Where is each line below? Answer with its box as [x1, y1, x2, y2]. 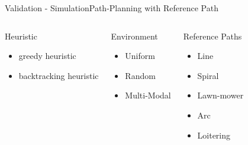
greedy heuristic [18, 50, 76, 62]
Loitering [197, 128, 231, 141]
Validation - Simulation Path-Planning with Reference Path [5, 2, 218, 14]
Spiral [197, 69, 219, 81]
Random [125, 69, 156, 81]
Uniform [125, 50, 155, 62]
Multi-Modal [125, 89, 171, 101]
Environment [111, 29, 158, 42]
